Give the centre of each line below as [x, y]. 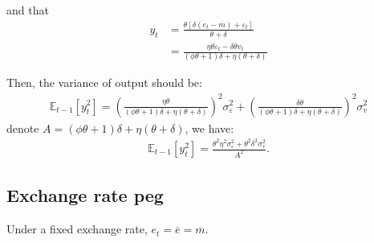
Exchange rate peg [85, 195]
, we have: [209, 128]
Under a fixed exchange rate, [77, 229]
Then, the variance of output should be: [104, 82]
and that [28, 10]
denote [23, 128]
